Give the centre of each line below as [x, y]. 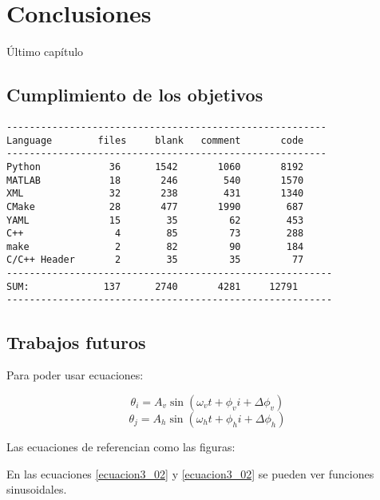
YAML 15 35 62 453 [155, 220]
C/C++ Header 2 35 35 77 [155, 260]
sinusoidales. [37, 489]
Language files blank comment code [155, 140]
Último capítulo [45, 52]
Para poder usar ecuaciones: [75, 375]
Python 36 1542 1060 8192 [155, 167]
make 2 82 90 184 [155, 246]
